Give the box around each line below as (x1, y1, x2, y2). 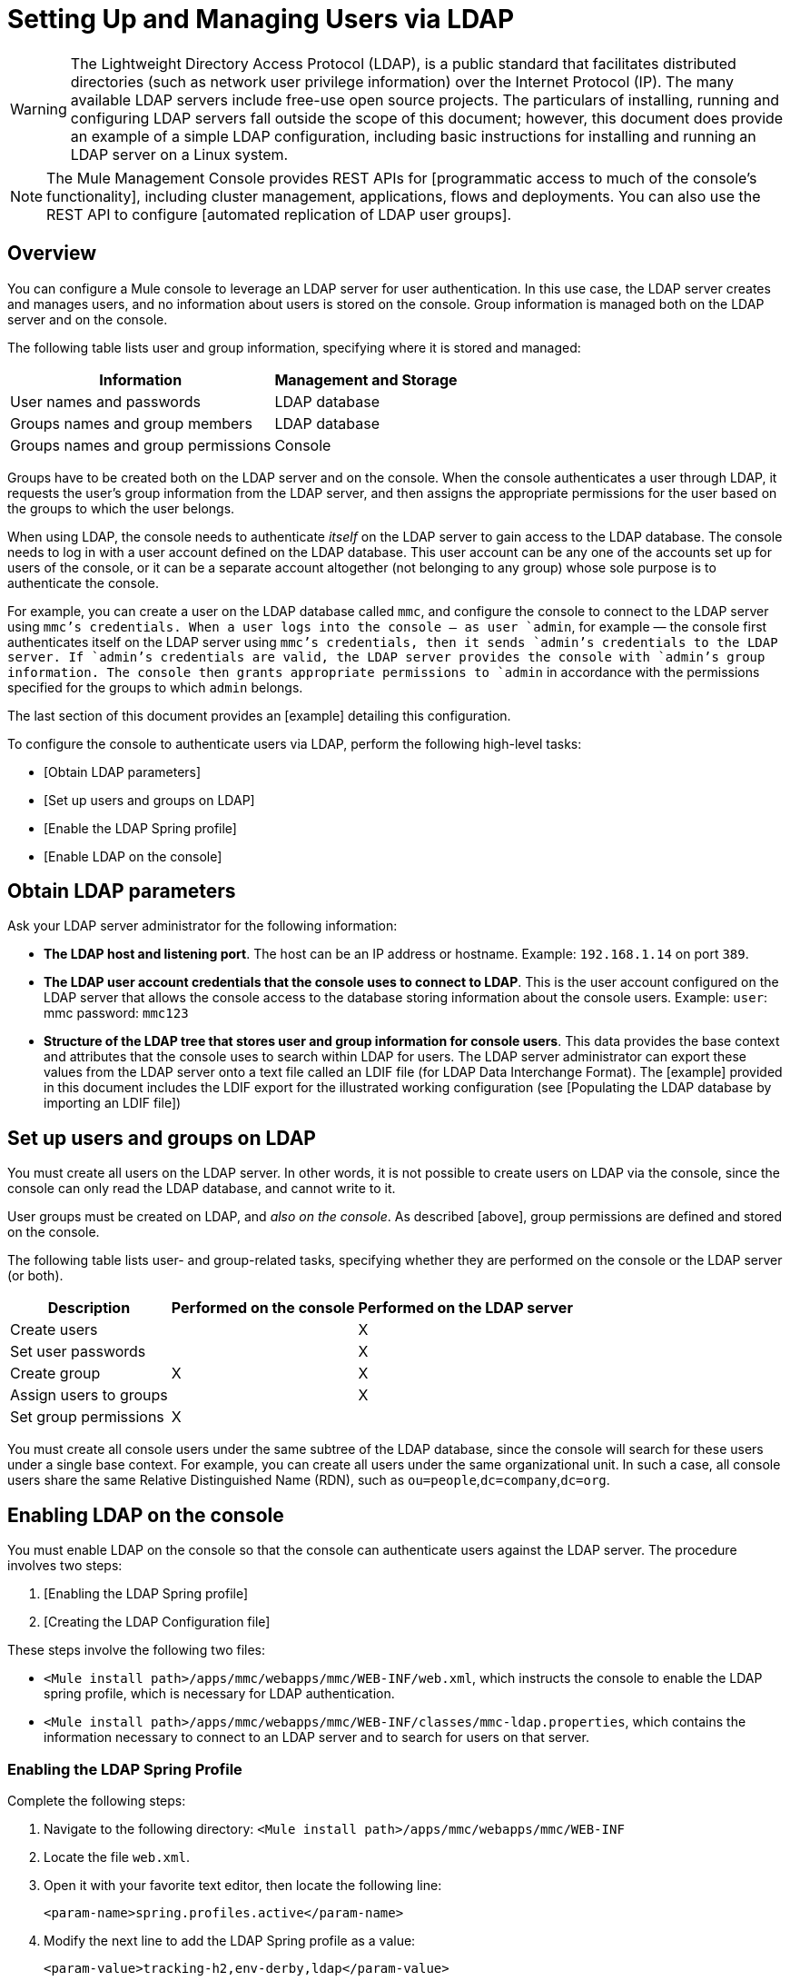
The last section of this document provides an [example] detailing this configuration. (7, 707, 511, 723)
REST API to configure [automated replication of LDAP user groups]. (46, 204, 512, 224)
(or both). (7, 1268, 64, 1284)
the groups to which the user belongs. (7, 500, 235, 516)
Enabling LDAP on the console (7, 1503, 284, 1527)
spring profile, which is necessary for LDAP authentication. (44, 1686, 395, 1702)
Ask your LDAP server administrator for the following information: (7, 918, 398, 934)
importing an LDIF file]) (44, 1095, 182, 1111)
